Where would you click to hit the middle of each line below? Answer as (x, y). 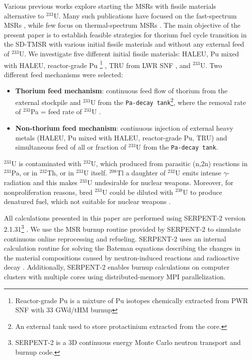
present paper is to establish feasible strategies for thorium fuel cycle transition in (125, 34)
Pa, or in (24, 173)
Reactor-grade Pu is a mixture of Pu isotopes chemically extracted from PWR (132, 300)
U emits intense (198, 173)
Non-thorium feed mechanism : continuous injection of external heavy (124, 128)
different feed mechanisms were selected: (63, 74)
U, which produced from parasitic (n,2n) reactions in (169, 163)
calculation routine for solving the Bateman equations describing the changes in (122, 248)
